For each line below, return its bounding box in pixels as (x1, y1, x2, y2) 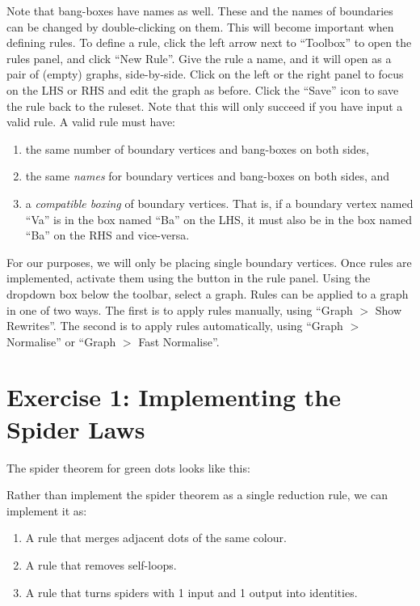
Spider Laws (6, 412, 145, 445)
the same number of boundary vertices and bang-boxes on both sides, (25, 140, 369, 157)
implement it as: (6, 502, 87, 519)
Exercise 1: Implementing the (6, 380, 341, 413)
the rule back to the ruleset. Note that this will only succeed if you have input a (6, 97, 403, 114)
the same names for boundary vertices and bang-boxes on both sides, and (25, 167, 390, 184)
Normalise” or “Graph (6, 333, 116, 350)
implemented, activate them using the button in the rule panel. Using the (6, 269, 371, 286)
